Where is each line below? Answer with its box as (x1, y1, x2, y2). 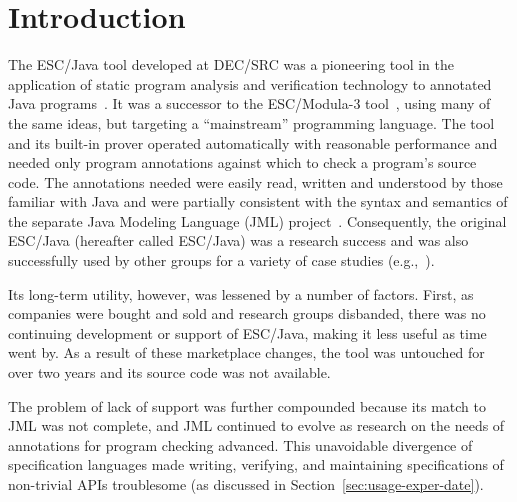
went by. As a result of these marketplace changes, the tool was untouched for (8, 342, 485, 363)
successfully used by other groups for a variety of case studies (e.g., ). (8, 250, 435, 271)
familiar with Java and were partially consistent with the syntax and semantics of (8, 191, 508, 212)
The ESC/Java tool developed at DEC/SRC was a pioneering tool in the (8, 54, 454, 75)
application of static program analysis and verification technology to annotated (8, 73, 492, 94)
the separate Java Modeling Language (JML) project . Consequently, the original (8, 210, 507, 231)
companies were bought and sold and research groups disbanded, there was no (8, 303, 486, 324)
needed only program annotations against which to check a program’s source (8, 152, 477, 173)
